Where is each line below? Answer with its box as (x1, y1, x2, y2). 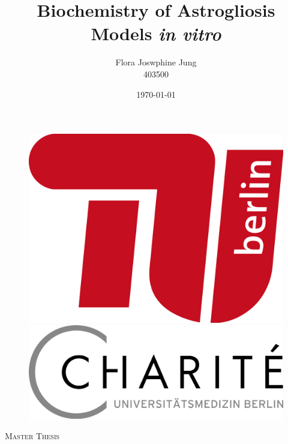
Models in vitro (91, 21, 221, 46)
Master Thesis (5, 430, 60, 442)
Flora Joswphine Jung (115, 56, 197, 68)
